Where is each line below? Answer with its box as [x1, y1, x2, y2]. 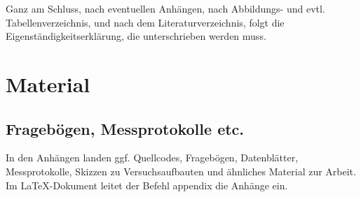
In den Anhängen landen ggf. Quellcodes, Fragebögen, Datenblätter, [6, 150, 299, 165]
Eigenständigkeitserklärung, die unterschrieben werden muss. [6, 29, 266, 43]
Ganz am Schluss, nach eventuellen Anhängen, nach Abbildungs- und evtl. [6, 1, 325, 15]
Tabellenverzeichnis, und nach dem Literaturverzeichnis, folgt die [6, 15, 285, 29]
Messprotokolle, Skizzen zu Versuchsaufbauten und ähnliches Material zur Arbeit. [6, 163, 356, 178]
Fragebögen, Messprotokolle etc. [6, 117, 245, 139]
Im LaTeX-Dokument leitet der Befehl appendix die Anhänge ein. [6, 177, 288, 192]
